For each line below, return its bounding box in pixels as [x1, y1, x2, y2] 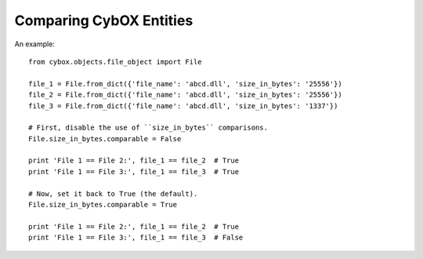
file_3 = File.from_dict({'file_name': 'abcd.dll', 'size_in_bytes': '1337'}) [28, 101, 338, 110]
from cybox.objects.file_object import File [28, 57, 203, 66]
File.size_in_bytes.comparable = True [28, 200, 178, 210]
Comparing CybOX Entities [14, 12, 193, 29]
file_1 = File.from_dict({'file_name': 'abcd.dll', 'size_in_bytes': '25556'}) [28, 79, 342, 88]
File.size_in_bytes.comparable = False [28, 134, 182, 143]
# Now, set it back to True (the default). [28, 189, 198, 198]
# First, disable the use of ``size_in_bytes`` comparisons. [28, 123, 268, 133]
